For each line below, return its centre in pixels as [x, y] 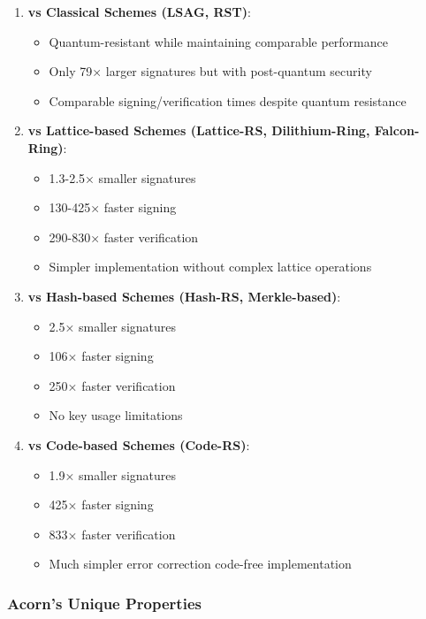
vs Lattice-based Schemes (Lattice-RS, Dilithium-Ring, [199, 130]
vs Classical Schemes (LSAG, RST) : [139, 11]
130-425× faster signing [113, 207]
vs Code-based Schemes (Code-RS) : [139, 444]
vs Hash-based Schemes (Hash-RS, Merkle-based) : [184, 296]
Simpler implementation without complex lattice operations [210, 267]
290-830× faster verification [124, 237]
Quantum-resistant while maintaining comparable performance [218, 41]
